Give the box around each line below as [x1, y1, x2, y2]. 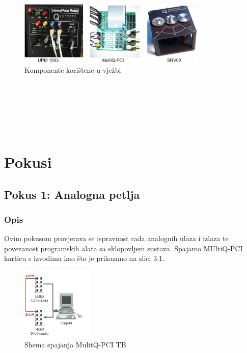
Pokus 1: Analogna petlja [4, 186, 140, 202]
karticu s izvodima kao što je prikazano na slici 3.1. [4, 253, 164, 263]
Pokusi [4, 152, 52, 172]
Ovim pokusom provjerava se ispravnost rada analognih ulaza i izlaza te [4, 233, 229, 244]
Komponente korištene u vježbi [24, 65, 121, 75]
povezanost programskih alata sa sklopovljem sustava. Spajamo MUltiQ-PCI [4, 243, 243, 253]
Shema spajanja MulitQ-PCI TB [24, 339, 126, 349]
